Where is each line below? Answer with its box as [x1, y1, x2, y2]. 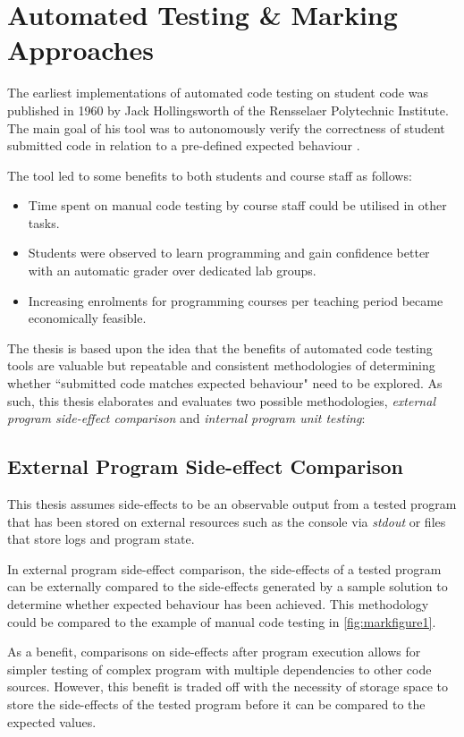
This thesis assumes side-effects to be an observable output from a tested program [7, 495, 457, 513]
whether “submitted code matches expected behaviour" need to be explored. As [7, 374, 443, 393]
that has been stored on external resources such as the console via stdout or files [7, 512, 446, 530]
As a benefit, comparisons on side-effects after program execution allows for [7, 642, 421, 661]
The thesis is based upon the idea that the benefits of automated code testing [7, 338, 433, 357]
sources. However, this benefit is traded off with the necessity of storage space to [7, 677, 449, 696]
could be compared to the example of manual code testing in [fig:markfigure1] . [7, 612, 436, 631]
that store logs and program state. [7, 529, 195, 548]
